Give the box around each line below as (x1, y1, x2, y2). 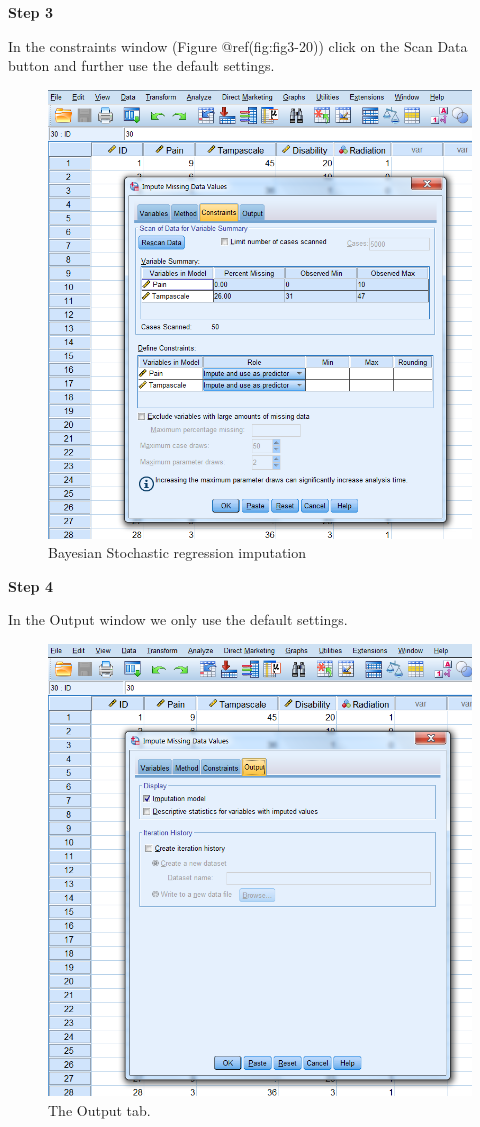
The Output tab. (48, 1099, 151, 1120)
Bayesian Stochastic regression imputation (48, 542, 307, 563)
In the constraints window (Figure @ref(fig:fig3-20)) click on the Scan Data (8, 35, 468, 56)
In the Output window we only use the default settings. (8, 609, 348, 630)
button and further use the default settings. (8, 55, 275, 76)
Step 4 (8, 575, 53, 596)
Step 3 (8, 2, 53, 22)
